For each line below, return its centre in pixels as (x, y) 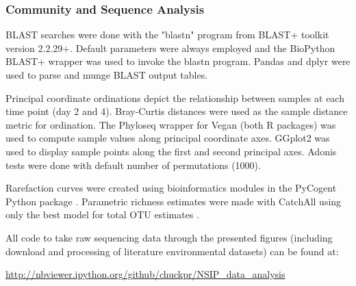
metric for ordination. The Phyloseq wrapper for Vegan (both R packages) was (171, 124)
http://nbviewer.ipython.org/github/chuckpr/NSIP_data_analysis (145, 274)
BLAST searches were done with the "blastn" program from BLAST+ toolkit (167, 35)
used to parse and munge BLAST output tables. (107, 75)
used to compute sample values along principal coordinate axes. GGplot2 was (168, 138)
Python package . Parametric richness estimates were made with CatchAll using (174, 201)
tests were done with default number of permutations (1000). (133, 165)
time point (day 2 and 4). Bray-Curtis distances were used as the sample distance (177, 111)
